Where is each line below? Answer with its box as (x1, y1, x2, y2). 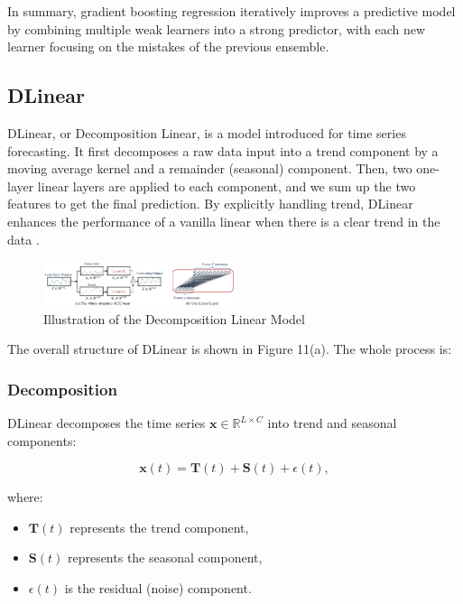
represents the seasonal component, (67, 548, 263, 567)
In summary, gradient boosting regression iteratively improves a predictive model (7, 2, 456, 20)
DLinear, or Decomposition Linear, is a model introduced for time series (7, 123, 406, 142)
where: (7, 488, 43, 506)
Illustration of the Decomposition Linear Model (43, 309, 305, 328)
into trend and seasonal (267, 414, 397, 432)
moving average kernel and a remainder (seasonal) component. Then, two (7, 159, 412, 178)
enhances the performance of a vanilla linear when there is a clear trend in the (7, 211, 440, 230)
